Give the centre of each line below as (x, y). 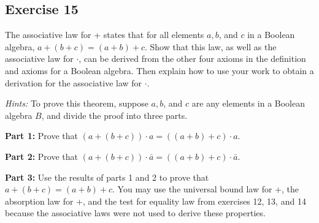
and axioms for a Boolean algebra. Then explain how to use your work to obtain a (159, 70)
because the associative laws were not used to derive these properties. (135, 213)
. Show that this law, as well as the (211, 46)
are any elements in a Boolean (248, 103)
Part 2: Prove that (42, 156)
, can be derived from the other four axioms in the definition (192, 59)
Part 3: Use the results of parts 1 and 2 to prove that (107, 177)
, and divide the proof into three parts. (114, 115)
